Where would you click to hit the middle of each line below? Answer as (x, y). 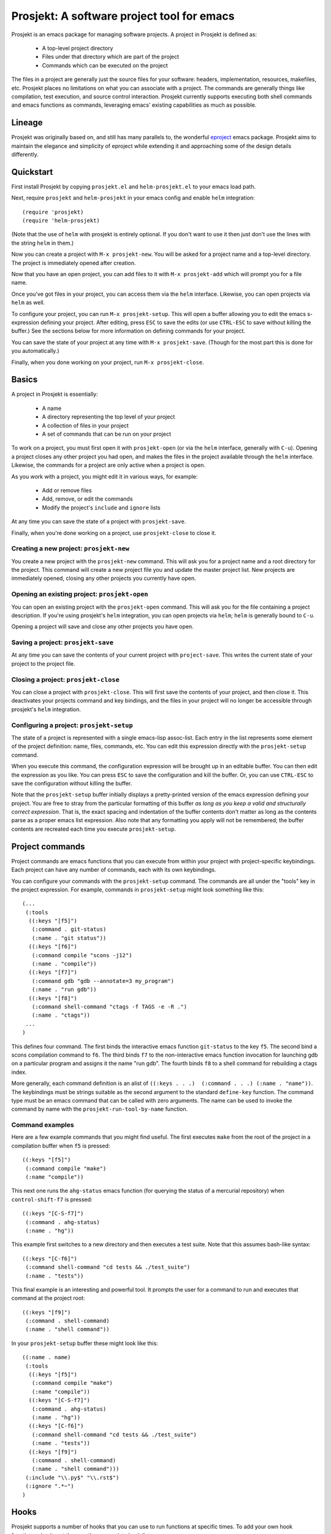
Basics (25, 380)
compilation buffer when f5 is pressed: (61, 1146)
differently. (25, 154)
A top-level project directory (78, 48)
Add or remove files (67, 490)
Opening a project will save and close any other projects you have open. (102, 626)
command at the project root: (48, 1298)
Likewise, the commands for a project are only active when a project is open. (108, 465)
